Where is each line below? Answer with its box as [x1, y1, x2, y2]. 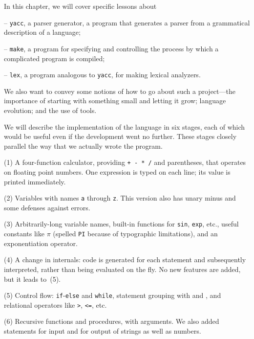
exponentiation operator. [4, 238, 78, 248]
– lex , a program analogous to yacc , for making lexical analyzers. [4, 69, 201, 80]
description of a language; [4, 27, 81, 37]
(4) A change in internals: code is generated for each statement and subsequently [4, 254, 246, 265]
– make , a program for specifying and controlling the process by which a [4, 43, 219, 53]
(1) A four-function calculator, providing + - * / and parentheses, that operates [4, 157, 246, 167]
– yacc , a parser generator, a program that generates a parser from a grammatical [4, 17, 250, 27]
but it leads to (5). [4, 273, 61, 284]
